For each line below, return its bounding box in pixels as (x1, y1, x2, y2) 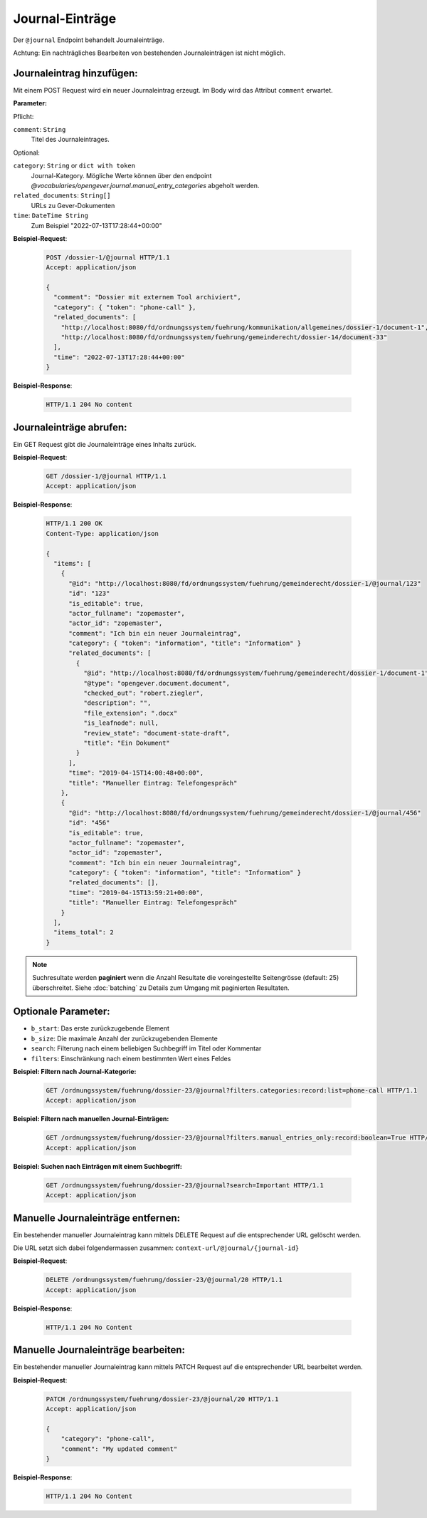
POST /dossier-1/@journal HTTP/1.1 (46, 253, 170, 262)
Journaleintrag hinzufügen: (13, 67, 138, 79)
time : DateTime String (13, 211, 89, 220)
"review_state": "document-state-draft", (83, 729, 231, 737)
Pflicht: (13, 112, 34, 120)
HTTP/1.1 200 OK (46, 520, 103, 527)
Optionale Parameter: (13, 1006, 110, 1018)
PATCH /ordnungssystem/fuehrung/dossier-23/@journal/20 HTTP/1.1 (46, 1395, 279, 1403)
